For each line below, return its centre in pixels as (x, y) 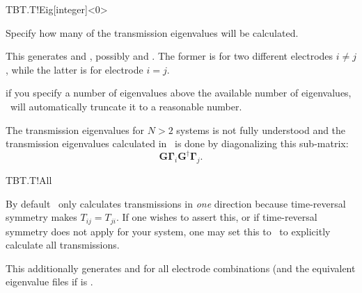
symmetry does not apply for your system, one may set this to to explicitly (168, 231)
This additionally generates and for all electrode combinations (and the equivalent (181, 268)
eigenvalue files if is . (49, 282)
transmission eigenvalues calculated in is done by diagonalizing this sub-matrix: (177, 143)
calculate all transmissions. (63, 245)
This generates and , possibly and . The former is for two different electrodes (170, 56)
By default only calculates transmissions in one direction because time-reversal (176, 203)
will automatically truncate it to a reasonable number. (126, 106)
